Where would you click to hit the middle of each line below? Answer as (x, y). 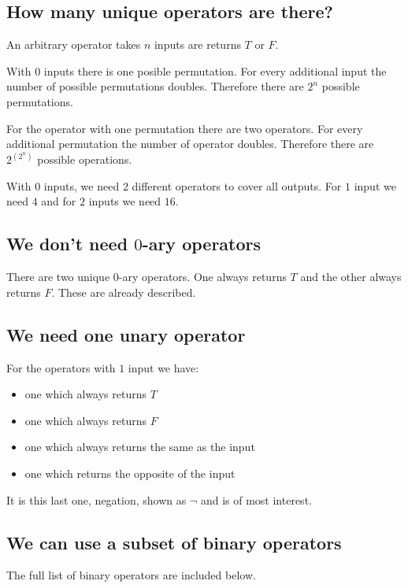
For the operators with (61, 367)
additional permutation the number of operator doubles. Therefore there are (190, 144)
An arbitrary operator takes (74, 44)
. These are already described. (124, 292)
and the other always (351, 277)
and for (59, 201)
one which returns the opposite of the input (130, 473)
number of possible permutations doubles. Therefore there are (155, 86)
